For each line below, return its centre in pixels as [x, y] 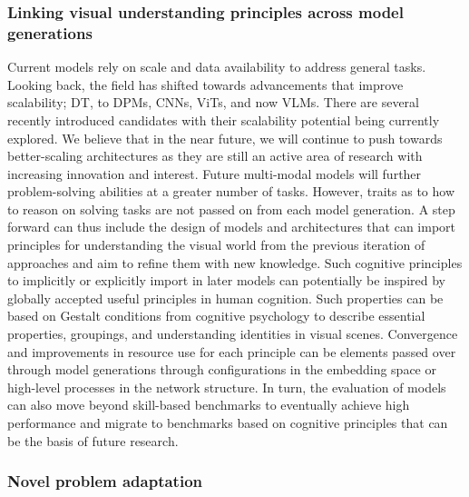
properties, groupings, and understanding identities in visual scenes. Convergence [233, 334]
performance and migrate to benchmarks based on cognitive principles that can [228, 423]
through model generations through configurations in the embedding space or [222, 369]
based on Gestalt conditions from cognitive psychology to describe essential [216, 316]
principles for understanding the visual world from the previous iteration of [216, 245]
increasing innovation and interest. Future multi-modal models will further [215, 173]
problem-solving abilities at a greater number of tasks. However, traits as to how [231, 191]
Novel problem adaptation [105, 481]
